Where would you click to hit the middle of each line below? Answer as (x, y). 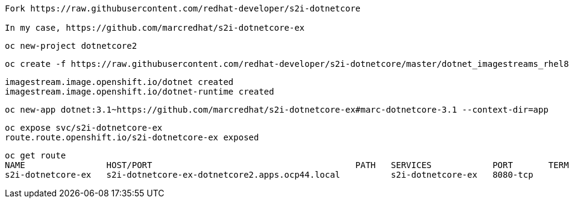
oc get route (36, 155)
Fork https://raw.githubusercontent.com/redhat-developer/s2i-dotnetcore (183, 8)
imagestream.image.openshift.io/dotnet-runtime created (140, 92)
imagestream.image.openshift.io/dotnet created (119, 82)
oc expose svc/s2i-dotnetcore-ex (84, 128)
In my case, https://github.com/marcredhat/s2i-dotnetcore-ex (155, 28)
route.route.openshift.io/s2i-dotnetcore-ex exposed (132, 137)
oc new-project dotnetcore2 (71, 46)
